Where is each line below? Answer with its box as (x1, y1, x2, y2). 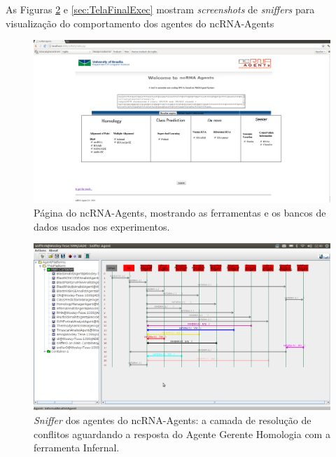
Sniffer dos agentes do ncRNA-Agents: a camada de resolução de (34, 412, 311, 427)
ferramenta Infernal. (34, 440, 120, 455)
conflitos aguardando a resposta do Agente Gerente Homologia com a (34, 426, 330, 441)
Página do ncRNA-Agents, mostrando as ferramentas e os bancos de (34, 205, 326, 220)
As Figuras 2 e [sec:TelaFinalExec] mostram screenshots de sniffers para (6, 2, 315, 16)
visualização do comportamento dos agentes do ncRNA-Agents (6, 15, 274, 30)
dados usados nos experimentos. (34, 219, 170, 233)
